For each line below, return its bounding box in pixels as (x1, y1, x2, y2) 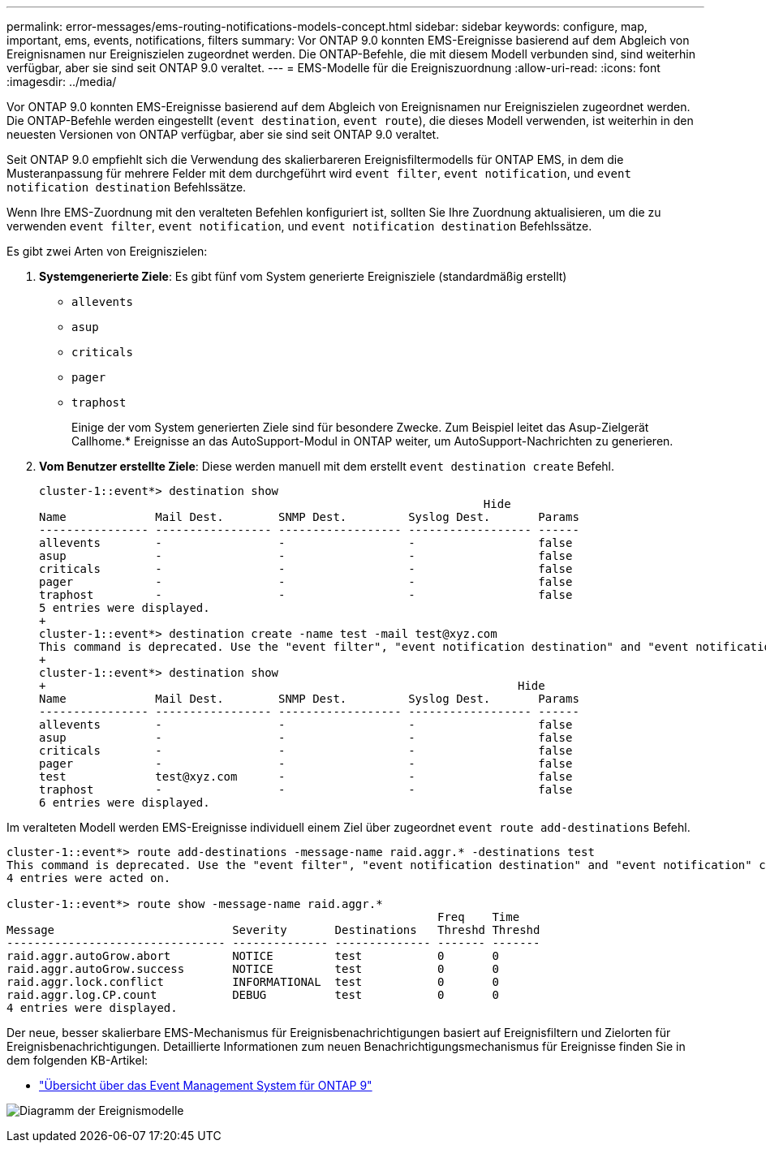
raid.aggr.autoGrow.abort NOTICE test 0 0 (6, 949, 499, 962)
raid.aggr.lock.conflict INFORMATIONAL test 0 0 (6, 975, 499, 988)
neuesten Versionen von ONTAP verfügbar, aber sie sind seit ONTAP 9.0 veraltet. (6, 127, 440, 141)
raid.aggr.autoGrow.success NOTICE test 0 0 (6, 962, 499, 975)
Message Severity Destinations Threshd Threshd (6, 923, 540, 936)
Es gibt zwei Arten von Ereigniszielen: (6, 244, 208, 258)
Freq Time (437, 910, 520, 923)
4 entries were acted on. (6, 871, 171, 884)
